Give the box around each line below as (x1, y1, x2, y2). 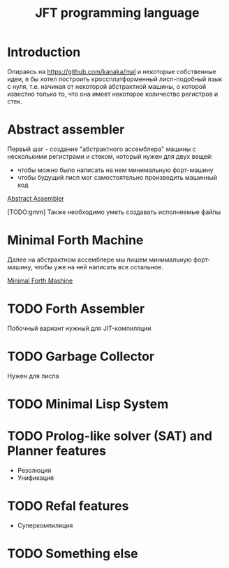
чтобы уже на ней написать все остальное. (34, 262, 164, 271)
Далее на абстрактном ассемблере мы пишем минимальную (7, 255, 192, 264)
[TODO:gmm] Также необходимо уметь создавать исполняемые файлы (7, 208, 221, 216)
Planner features (7, 443, 107, 459)
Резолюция (17, 466, 52, 474)
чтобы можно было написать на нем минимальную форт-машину (17, 166, 214, 174)
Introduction (7, 44, 81, 60)
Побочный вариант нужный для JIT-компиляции (7, 324, 152, 332)
